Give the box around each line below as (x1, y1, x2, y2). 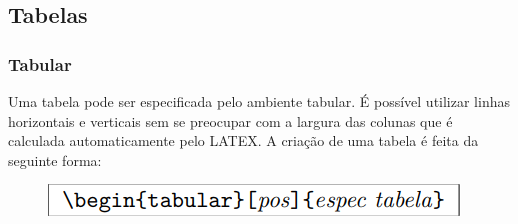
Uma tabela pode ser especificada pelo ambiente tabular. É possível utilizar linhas (8, 91, 510, 111)
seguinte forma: (8, 149, 102, 170)
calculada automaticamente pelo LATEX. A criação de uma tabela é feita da (8, 130, 479, 151)
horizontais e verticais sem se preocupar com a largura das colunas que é (8, 110, 453, 131)
